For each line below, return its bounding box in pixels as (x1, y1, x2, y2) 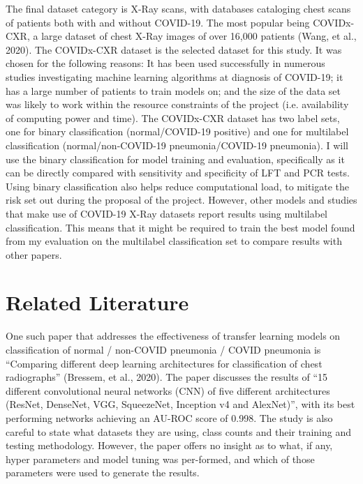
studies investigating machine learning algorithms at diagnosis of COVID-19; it (6, 69, 343, 84)
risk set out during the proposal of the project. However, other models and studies (6, 192, 357, 207)
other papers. (6, 247, 62, 262)
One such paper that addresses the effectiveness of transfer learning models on (6, 328, 341, 343)
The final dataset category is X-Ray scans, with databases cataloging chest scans (6, 1, 351, 15)
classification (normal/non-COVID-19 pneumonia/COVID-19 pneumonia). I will (6, 137, 348, 152)
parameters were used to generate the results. (6, 465, 200, 480)
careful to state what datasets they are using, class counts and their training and (6, 424, 351, 439)
